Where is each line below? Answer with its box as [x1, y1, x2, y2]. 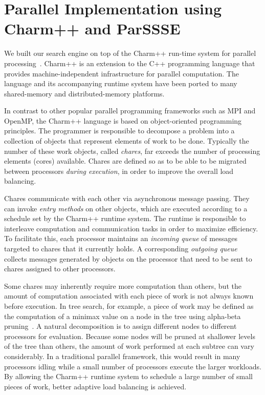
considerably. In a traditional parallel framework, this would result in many [4, 350, 240, 361]
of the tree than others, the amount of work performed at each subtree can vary [4, 341, 254, 351]
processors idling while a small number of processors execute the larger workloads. [4, 361, 261, 371]
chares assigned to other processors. [4, 263, 116, 274]
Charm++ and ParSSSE [4, 18, 181, 39]
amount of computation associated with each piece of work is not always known [4, 290, 254, 301]
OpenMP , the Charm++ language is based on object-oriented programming [4, 115, 242, 126]
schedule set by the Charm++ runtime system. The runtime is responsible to [4, 213, 246, 224]
